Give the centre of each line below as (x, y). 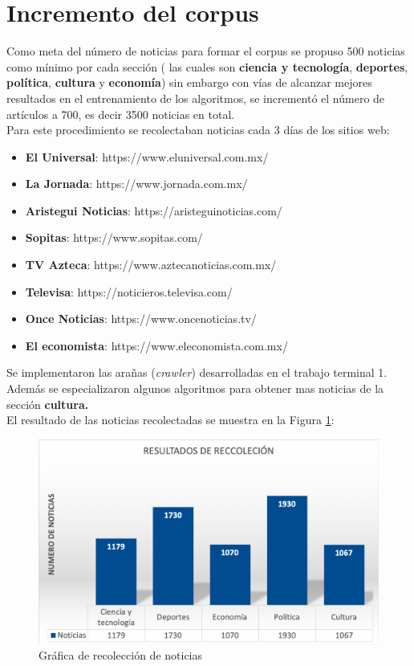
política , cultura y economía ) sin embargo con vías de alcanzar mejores (189, 82)
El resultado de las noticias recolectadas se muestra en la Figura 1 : (170, 420)
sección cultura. (48, 404)
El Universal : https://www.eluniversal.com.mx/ (147, 156)
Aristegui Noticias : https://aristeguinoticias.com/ (154, 210)
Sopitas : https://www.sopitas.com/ (114, 237)
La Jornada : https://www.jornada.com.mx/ (136, 184)
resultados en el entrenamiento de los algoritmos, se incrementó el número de (196, 98)
